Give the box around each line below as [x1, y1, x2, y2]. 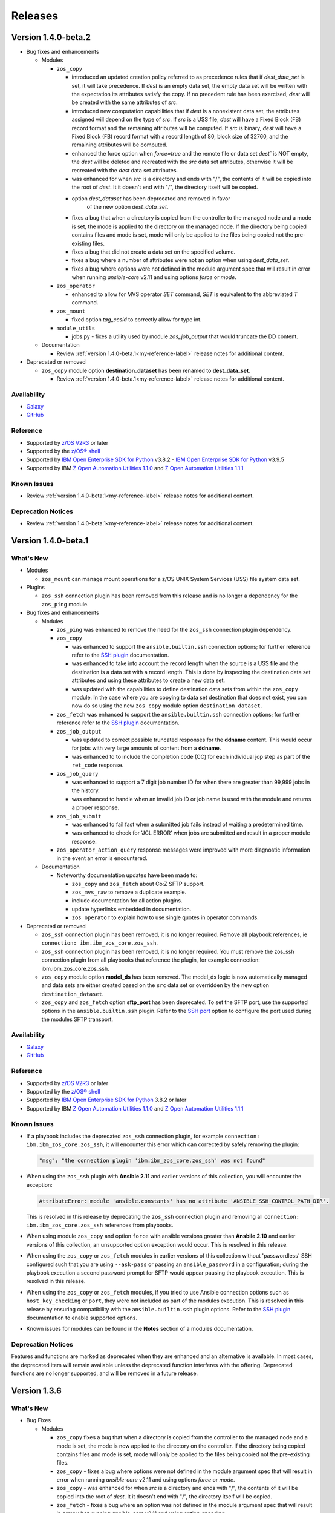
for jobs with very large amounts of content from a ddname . [71, 744, 221, 752]
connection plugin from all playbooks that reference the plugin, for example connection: [41, 956, 260, 963]
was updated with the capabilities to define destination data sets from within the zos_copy [71, 685, 299, 692]
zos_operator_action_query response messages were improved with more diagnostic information [56, 846, 311, 853]
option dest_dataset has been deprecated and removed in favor [71, 194, 230, 202]
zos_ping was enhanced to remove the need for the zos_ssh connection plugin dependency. [56, 626, 292, 633]
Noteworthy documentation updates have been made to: [56, 871, 198, 879]
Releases [11, 9, 59, 22]
